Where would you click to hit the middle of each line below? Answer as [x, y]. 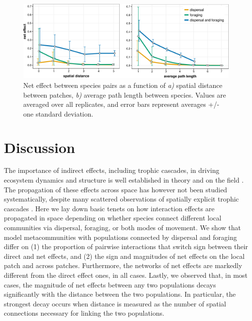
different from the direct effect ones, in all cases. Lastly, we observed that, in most [126, 275]
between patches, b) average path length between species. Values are [125, 94]
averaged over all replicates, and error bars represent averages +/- [121, 104]
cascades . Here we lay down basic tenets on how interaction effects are [109, 208]
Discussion [39, 147]
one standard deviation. [58, 113]
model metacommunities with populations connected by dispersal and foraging [120, 237]
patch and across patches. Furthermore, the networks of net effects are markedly [123, 265]
